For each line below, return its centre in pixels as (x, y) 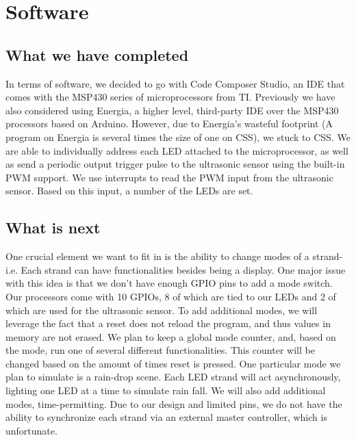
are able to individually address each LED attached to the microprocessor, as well (177, 150)
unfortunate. (31, 430)
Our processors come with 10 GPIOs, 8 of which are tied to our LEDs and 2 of (171, 296)
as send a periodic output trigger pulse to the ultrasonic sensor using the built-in (175, 164)
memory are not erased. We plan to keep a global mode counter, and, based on (171, 336)
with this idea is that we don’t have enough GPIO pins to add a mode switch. (169, 283)
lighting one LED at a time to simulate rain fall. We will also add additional (166, 390)
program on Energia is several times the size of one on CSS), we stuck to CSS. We (178, 137)
